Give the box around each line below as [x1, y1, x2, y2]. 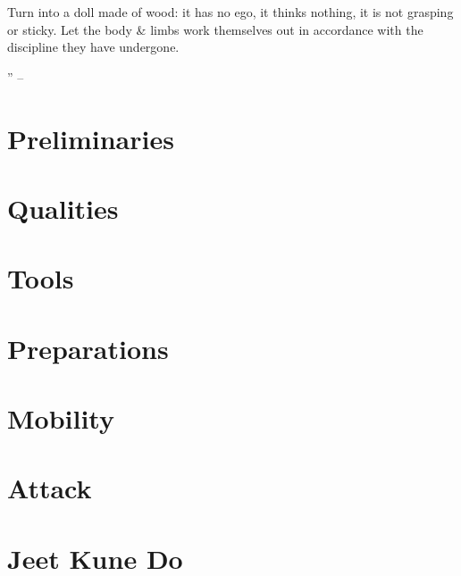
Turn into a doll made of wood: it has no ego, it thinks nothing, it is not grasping [7, 3, 454, 21]
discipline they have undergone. [7, 38, 180, 56]
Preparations [7, 330, 169, 366]
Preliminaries [7, 120, 174, 156]
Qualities [7, 189, 119, 226]
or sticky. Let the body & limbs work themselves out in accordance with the [7, 20, 423, 38]
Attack [7, 470, 92, 506]
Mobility [7, 400, 114, 437]
